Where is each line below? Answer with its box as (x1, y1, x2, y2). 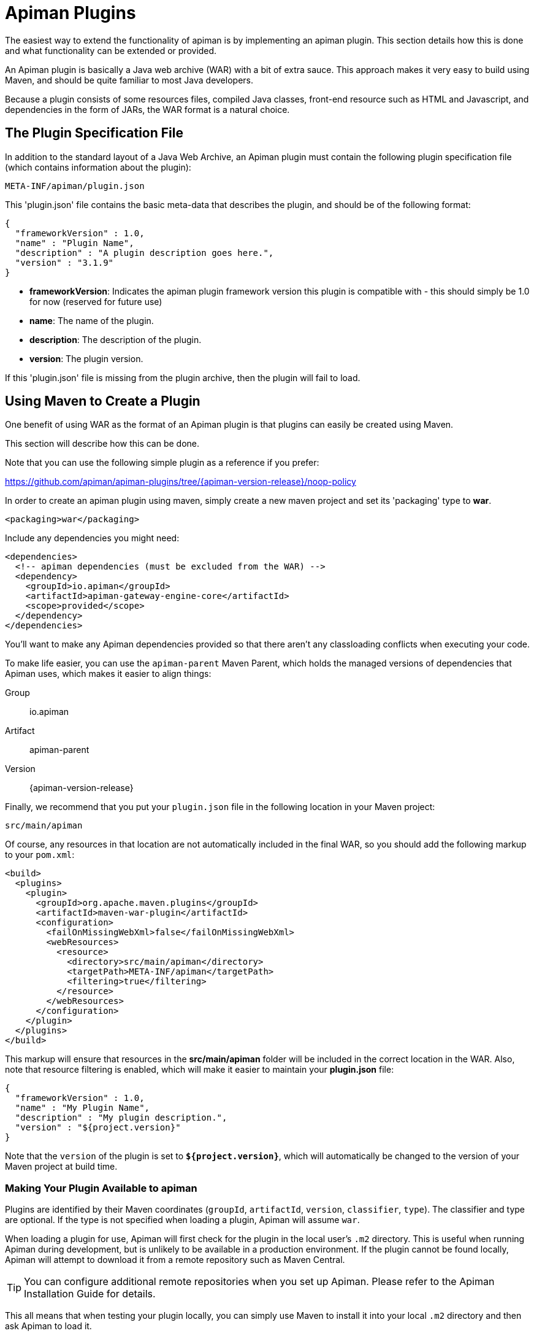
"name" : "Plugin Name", (15, 237, 134, 248)
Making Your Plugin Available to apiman (5, 1181, 197, 1194)
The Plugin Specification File (5, 125, 183, 141)
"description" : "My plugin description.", (15, 1113, 227, 1123)
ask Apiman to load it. (5, 1321, 92, 1332)
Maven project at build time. (5, 1161, 118, 1172)
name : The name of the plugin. (29, 315, 154, 326)
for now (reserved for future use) (29, 296, 162, 307)
